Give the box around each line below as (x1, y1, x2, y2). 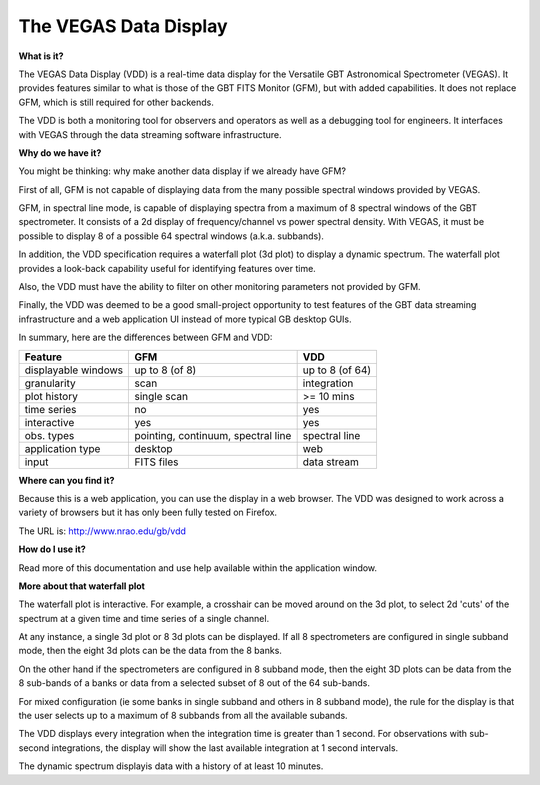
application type (24, 441, 101, 455)
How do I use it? (18, 543, 87, 555)
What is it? (18, 50, 64, 62)
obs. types (24, 428, 75, 442)
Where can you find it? (18, 474, 115, 486)
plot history (24, 389, 79, 403)
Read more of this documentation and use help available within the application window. (18, 561, 378, 574)
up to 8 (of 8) (134, 363, 197, 377)
